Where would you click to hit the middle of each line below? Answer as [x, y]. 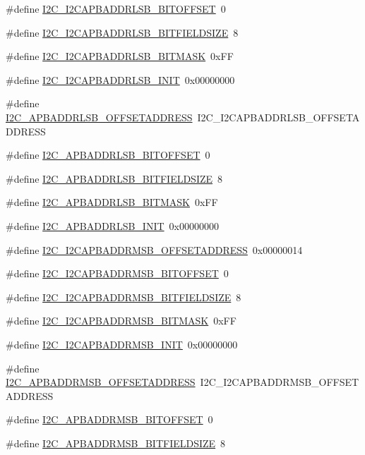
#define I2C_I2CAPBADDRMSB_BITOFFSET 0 [117, 273]
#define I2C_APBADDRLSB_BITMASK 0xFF [112, 202]
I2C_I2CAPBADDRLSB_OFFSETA [279, 117]
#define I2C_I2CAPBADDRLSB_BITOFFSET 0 [116, 8]
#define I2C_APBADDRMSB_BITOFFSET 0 [109, 419]
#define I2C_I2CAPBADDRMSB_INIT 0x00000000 [122, 344]
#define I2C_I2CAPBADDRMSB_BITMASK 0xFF [121, 321]
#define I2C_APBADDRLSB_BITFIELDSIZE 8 [114, 178]
